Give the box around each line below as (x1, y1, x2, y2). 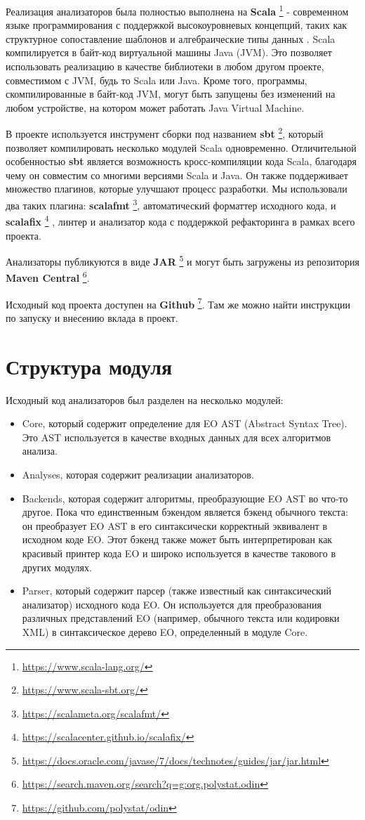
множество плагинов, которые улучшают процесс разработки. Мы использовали (6, 181, 347, 196)
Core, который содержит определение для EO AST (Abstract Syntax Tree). (22, 416, 347, 431)
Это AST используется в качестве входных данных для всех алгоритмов (22, 429, 331, 444)
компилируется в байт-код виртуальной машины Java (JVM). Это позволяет (6, 45, 332, 60)
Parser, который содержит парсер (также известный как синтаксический (22, 583, 332, 598)
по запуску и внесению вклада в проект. (6, 310, 178, 325)
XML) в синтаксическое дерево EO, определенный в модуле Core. (22, 624, 308, 639)
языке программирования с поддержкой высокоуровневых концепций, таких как (6, 18, 347, 32)
